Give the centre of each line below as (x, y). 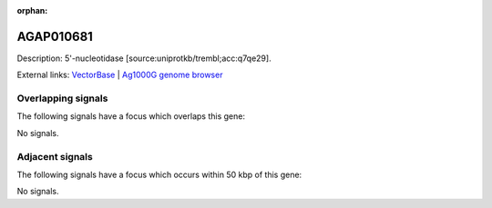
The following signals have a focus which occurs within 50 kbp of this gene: (159, 174)
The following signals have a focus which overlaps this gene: (131, 116)
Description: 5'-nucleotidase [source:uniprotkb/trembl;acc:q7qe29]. (144, 58)
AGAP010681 (55, 36)
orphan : (32, 10)
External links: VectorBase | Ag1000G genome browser (120, 75)
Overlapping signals (62, 98)
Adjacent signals (55, 156)
